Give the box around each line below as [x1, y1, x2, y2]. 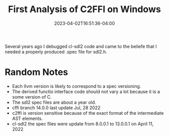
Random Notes [5, 67, 68, 78]
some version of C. [12, 94, 52, 100]
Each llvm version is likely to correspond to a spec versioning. [12, 83, 141, 89]
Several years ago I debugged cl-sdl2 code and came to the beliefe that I [5, 43, 157, 49]
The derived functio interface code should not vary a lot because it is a [12, 88, 160, 95]
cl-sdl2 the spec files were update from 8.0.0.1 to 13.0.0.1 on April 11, [12, 120, 154, 127]
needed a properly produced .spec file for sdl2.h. [5, 49, 107, 55]
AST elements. [12, 115, 43, 121]
